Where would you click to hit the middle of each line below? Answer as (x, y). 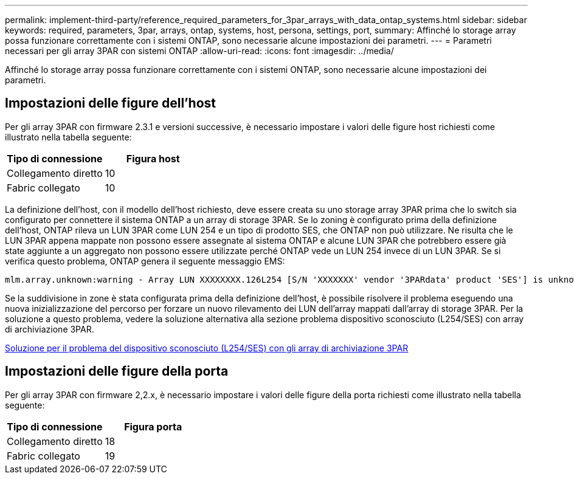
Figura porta (153, 426)
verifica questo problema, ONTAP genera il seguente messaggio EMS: (145, 261)
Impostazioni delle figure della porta (117, 371)
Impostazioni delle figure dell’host (111, 103)
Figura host (153, 158)
